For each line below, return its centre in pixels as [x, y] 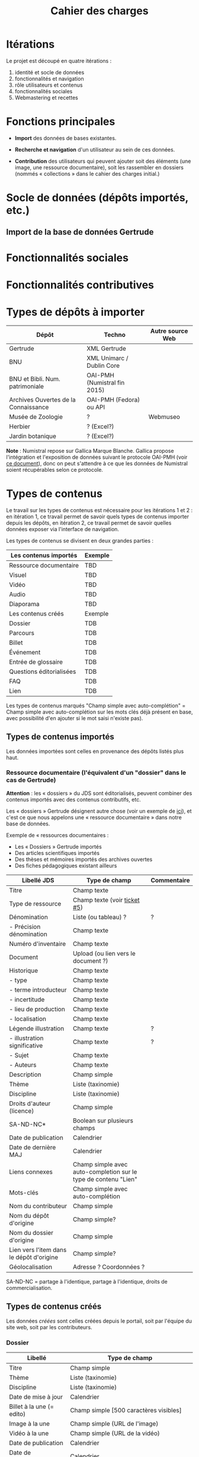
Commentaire [170, 880]
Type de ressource [35, 903]
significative [26, 1045]
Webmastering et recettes [46, 97]
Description [25, 1074]
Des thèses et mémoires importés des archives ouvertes [84, 859]
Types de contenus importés [60, 737]
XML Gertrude [106, 348]
